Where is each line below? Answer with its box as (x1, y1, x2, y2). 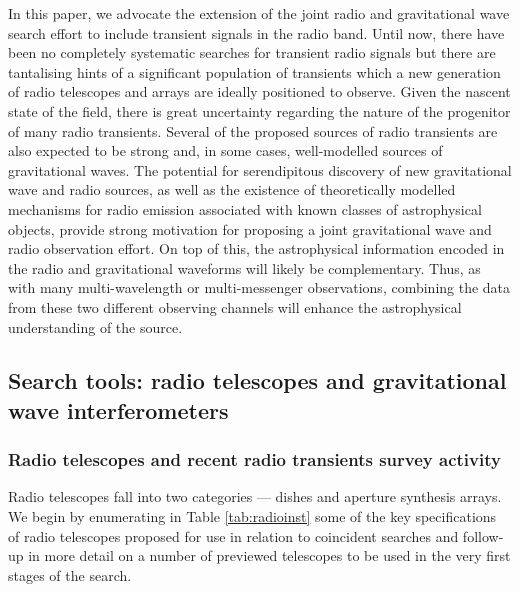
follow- (462, 525, 504, 546)
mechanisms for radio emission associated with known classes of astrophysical (8, 198, 482, 219)
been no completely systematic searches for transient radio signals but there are (8, 42, 496, 63)
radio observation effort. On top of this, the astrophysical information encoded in (8, 238, 505, 259)
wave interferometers (8, 394, 229, 425)
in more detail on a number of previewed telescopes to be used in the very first (28, 545, 511, 566)
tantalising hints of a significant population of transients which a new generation (8, 61, 501, 82)
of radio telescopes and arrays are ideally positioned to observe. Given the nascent (8, 81, 511, 102)
